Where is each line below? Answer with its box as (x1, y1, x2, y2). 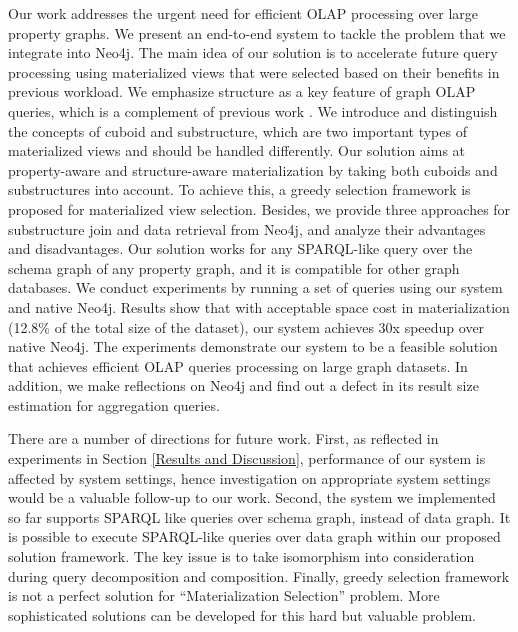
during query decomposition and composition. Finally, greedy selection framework (8, 565, 510, 586)
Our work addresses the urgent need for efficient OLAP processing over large (8, 3, 479, 23)
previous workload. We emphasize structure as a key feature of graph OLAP (8, 81, 476, 102)
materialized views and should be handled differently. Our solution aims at (8, 140, 466, 161)
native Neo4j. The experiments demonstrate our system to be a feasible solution (8, 336, 498, 357)
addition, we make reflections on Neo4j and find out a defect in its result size (8, 375, 479, 396)
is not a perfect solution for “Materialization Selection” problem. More (8, 585, 440, 606)
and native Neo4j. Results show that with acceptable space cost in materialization (8, 296, 510, 317)
